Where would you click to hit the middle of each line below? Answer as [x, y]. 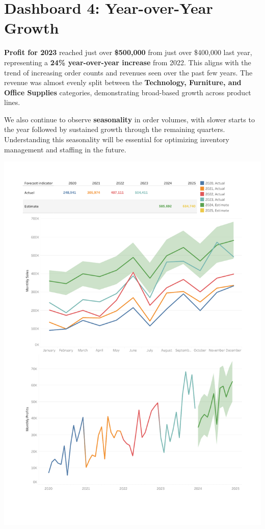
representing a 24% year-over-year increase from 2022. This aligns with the [128, 62]
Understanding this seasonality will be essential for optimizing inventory [117, 139]
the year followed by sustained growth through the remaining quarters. [115, 129]
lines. [12, 102]
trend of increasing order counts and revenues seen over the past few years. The [128, 72]
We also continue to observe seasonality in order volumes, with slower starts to [129, 119]
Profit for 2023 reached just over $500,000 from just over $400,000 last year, [128, 52]
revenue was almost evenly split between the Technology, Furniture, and [123, 82]
